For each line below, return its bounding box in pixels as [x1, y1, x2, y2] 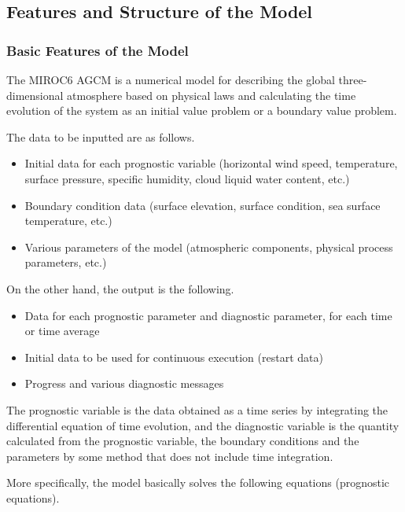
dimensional [6, 87, 64, 103]
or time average [24, 322, 100, 339]
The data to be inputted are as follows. [6, 128, 195, 145]
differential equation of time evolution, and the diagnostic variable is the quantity [6, 417, 399, 433]
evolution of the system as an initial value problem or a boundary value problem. [6, 102, 397, 119]
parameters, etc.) [24, 254, 107, 271]
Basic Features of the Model [6, 40, 189, 60]
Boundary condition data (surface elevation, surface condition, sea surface [24, 197, 381, 213]
